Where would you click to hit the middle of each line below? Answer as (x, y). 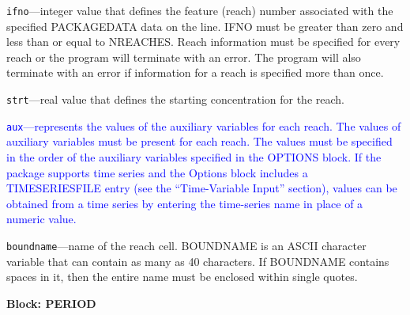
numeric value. (41, 219)
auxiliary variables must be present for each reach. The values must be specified (199, 141)
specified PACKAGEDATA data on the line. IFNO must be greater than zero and (205, 26)
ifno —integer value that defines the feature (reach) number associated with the (200, 10)
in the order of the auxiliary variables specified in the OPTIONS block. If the (194, 156)
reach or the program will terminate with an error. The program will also (184, 57)
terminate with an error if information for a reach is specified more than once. (195, 72)
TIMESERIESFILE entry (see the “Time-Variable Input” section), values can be (202, 188)
